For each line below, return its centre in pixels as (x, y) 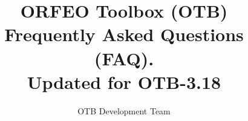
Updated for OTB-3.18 (124, 81)
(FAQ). (124, 58)
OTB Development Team (124, 110)
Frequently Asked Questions (124, 34)
